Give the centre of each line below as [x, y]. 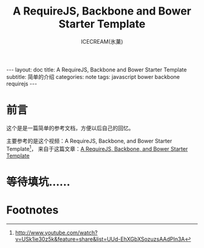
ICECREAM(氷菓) [102, 41]
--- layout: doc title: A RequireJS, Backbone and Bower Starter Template [97, 69]
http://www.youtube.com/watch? [56, 232]
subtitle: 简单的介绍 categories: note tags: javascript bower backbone [93, 76]
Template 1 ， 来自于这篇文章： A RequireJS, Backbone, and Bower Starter [97, 148]
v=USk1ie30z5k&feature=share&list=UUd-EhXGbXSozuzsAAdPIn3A [100, 239]
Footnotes [32, 210]
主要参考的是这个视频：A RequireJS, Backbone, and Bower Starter [89, 141]
